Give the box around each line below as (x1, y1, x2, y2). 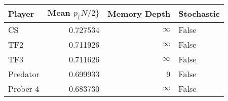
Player (8, 8, 34, 20)
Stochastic (178, 8, 220, 20)
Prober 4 (8, 83, 40, 95)
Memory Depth (107, 8, 171, 20)
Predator (8, 68, 40, 80)
